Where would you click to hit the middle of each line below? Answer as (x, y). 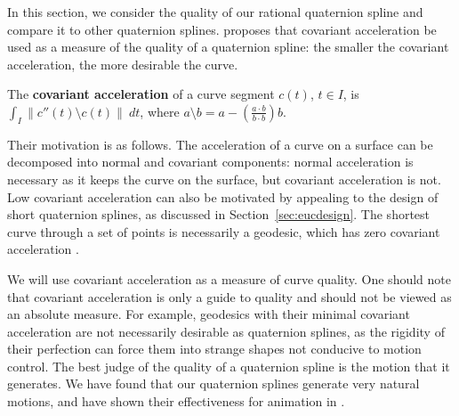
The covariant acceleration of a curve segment (141, 94)
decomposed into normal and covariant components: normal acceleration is (210, 162)
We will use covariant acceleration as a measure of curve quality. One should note (229, 278)
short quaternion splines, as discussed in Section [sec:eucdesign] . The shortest (219, 214)
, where (160, 111)
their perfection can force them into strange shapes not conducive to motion (214, 349)
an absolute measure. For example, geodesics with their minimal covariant (209, 314)
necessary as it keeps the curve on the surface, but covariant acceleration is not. (224, 179)
